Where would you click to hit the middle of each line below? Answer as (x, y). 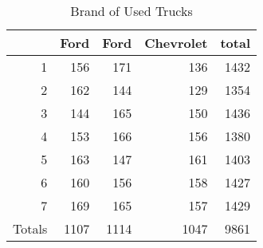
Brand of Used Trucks (131, 11)
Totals (30, 228)
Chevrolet (176, 43)
